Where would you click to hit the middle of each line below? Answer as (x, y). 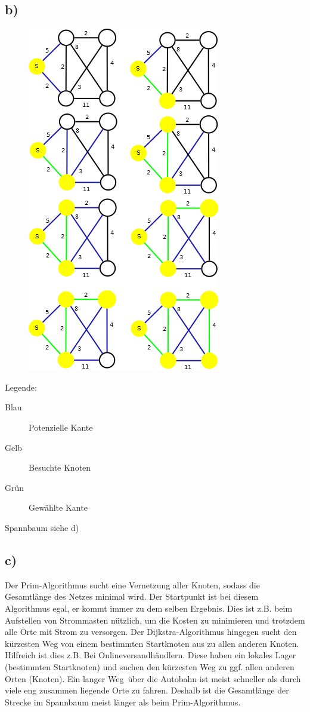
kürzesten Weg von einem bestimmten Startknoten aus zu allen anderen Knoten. (152, 643)
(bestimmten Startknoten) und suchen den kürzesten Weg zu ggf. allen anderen (150, 666)
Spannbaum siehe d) (42, 527)
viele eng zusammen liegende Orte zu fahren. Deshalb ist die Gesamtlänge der (147, 690)
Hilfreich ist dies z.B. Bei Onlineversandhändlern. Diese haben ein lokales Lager (151, 655)
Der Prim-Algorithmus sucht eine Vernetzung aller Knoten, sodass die (132, 584)
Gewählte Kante (58, 507)
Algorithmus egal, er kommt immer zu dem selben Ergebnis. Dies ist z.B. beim (149, 608)
